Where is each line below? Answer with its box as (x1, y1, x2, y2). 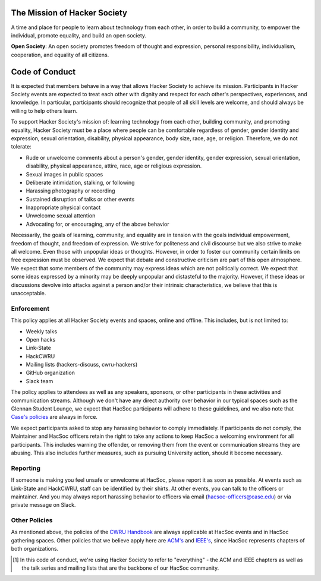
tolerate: (11, 143, 32, 150)
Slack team (26, 377, 53, 384)
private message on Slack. (11, 501, 76, 509)
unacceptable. (11, 289, 46, 296)
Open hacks (26, 336, 56, 343)
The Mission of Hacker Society (11, 8, 128, 18)
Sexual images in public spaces (26, 170, 103, 178)
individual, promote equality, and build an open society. (11, 31, 147, 39)
